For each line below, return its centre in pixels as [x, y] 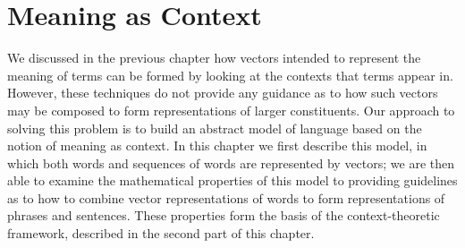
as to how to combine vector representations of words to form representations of [226, 197]
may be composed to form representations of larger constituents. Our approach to [231, 110]
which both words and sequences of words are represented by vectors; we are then [231, 162]
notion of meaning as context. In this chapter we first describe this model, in [217, 145]
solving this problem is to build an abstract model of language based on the [215, 128]
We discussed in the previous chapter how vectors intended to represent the [214, 58]
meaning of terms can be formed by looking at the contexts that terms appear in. [230, 75]
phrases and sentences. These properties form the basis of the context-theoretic [224, 215]
